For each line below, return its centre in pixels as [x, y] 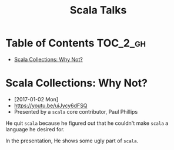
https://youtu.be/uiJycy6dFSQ [51, 105]
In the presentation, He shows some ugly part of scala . [72, 141]
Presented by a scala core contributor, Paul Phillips [76, 111]
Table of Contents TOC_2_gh [76, 43]
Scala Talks [98, 10]
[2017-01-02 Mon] [36, 99]
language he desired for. [35, 129]
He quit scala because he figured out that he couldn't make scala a [87, 123]
